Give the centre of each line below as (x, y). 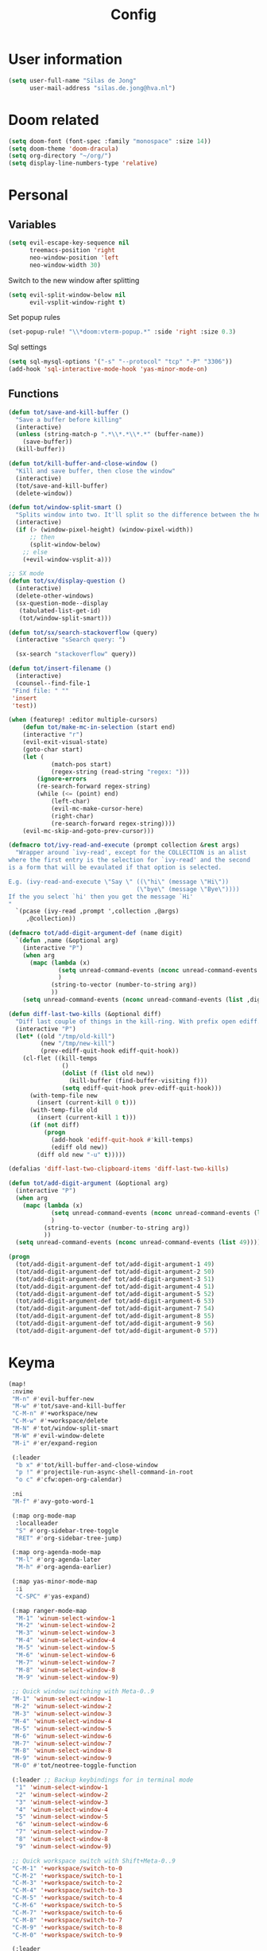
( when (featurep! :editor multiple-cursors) (83, 720)
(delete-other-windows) (54, 596)
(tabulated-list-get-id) (60, 610)
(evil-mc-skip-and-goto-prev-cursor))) (89, 831)
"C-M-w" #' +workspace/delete (60, 1421)
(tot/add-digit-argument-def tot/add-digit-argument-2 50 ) (115, 1271)
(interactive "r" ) (53, 735)
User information (66, 59)
